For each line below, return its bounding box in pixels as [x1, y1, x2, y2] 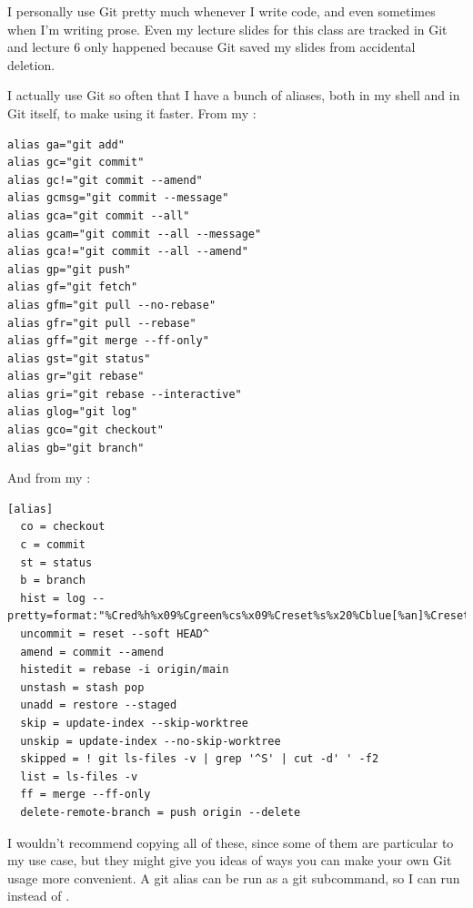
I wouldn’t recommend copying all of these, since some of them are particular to [7, 832, 454, 852]
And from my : [7, 468, 91, 487]
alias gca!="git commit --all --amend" [7, 245, 248, 259]
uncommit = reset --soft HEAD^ [20, 627, 209, 640]
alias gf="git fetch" [7, 281, 138, 294]
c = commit [20, 538, 86, 552]
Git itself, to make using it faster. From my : [7, 103, 257, 122]
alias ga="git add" [7, 138, 125, 151]
